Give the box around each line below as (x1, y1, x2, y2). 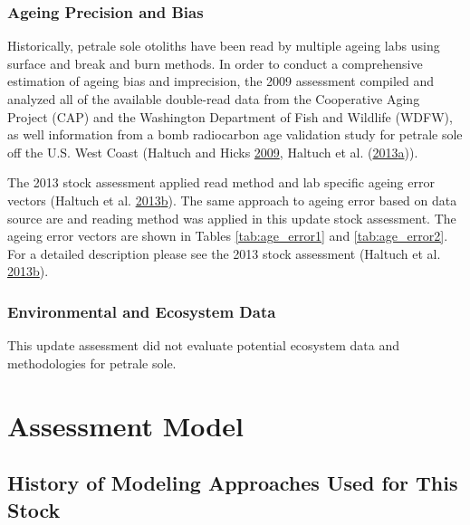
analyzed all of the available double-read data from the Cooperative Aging (7, 90, 420, 108)
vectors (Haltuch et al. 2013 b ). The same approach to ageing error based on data (7, 190, 457, 209)
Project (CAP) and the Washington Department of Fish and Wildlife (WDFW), (7, 107, 453, 126)
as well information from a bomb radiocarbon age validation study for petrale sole (7, 125, 463, 144)
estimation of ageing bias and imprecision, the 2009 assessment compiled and (7, 72, 435, 91)
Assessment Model (7, 406, 244, 444)
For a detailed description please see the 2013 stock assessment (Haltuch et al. (7, 243, 441, 262)
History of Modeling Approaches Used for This (7, 469, 458, 497)
